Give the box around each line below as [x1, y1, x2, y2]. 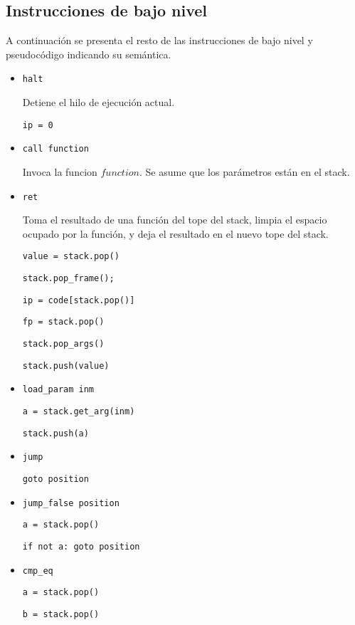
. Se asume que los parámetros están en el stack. [139, 164, 350, 179]
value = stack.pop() [22, 251, 120, 262]
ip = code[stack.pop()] [22, 295, 135, 305]
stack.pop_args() [22, 339, 105, 350]
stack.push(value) [22, 360, 110, 371]
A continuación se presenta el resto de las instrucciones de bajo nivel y [6, 33, 313, 48]
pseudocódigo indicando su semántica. [6, 46, 171, 61]
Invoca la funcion [22, 164, 97, 179]
